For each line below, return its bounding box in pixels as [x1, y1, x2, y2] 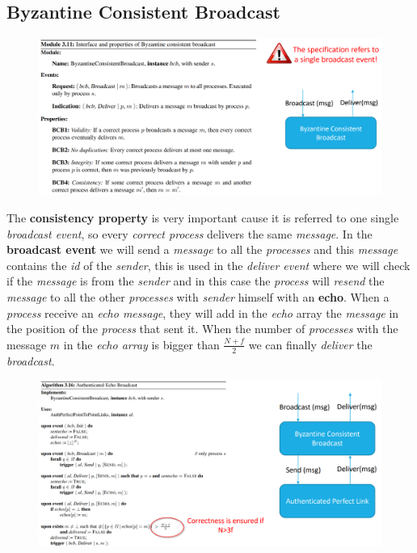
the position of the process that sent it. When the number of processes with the [6, 320, 398, 337]
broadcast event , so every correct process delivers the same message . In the [6, 225, 373, 242]
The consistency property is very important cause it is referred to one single [6, 209, 399, 226]
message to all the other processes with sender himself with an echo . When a [6, 288, 390, 305]
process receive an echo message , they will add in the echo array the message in [6, 304, 399, 321]
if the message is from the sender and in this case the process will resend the [6, 272, 385, 289]
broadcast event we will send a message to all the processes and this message [6, 241, 398, 258]
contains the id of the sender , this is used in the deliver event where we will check [6, 256, 411, 273]
